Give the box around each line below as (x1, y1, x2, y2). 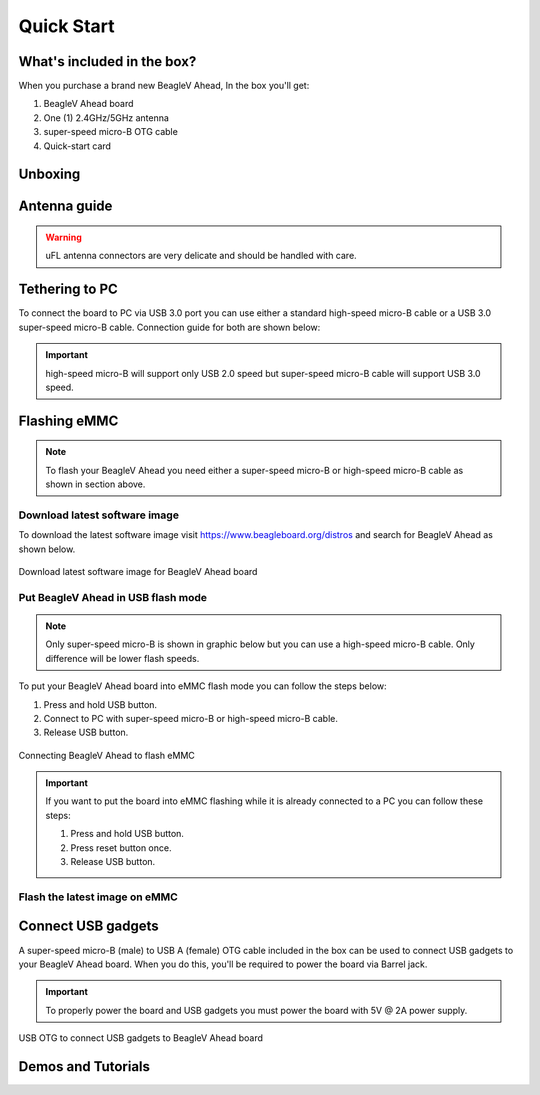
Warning (45, 231, 82, 244)
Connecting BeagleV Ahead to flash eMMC (18, 749, 195, 761)
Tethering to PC (18, 281, 119, 298)
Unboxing (18, 166, 81, 183)
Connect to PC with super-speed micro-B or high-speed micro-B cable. (43, 712, 339, 724)
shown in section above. (45, 478, 146, 490)
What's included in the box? (18, 53, 197, 70)
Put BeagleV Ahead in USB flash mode (18, 590, 208, 604)
